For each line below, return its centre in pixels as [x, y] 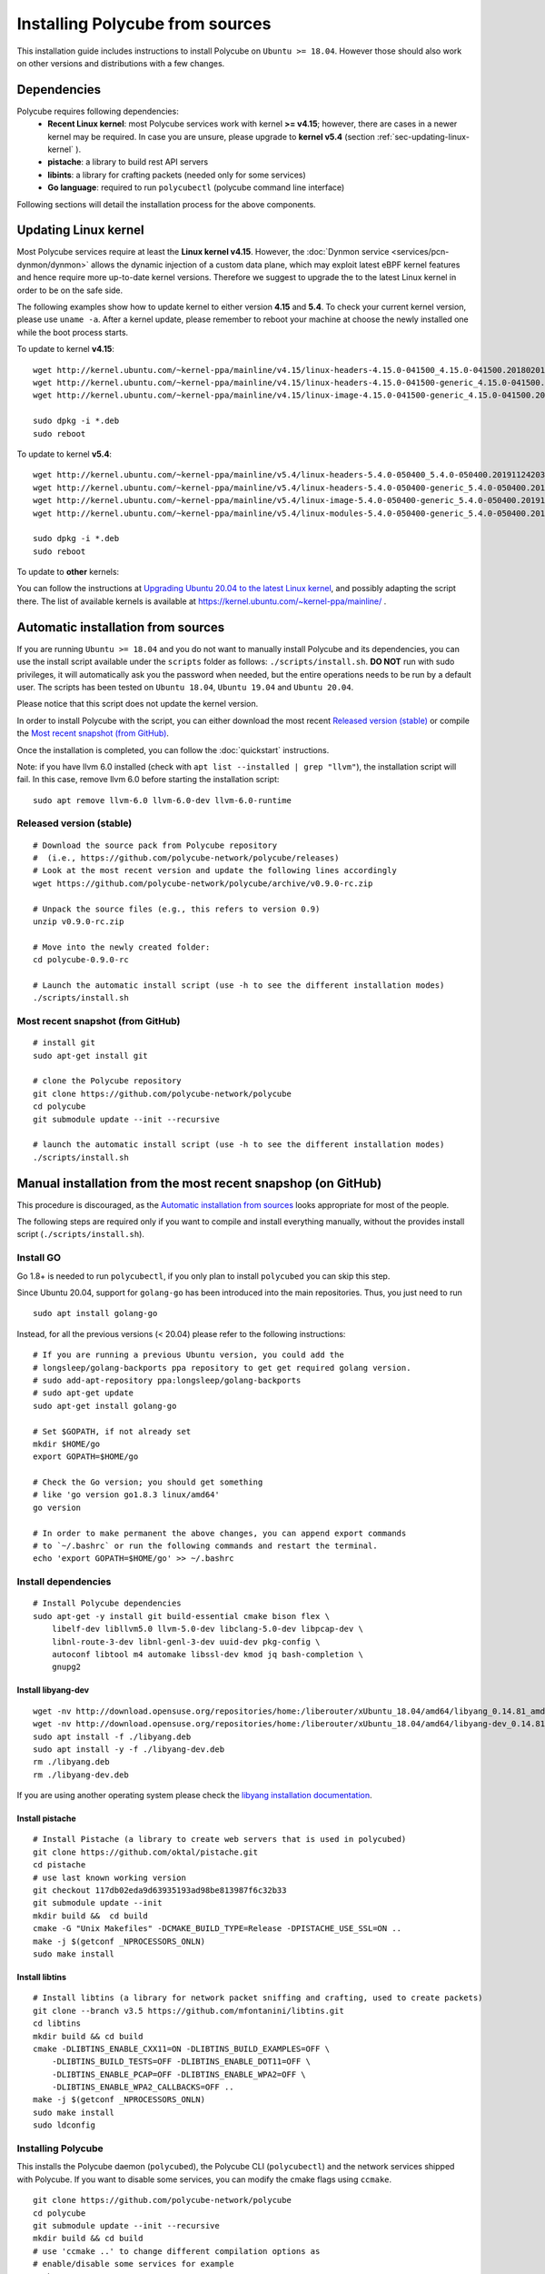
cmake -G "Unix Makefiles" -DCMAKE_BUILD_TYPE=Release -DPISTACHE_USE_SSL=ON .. [218, 1929]
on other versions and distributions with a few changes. [121, 63]
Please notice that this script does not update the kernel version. [138, 704]
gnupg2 [66, 1667]
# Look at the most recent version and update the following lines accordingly [215, 870]
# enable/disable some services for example [134, 2264]
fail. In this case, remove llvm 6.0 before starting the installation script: [148, 780]
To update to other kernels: [68, 572]
